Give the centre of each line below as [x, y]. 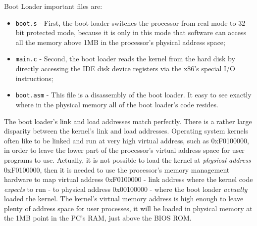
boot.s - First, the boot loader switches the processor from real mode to [126, 23]
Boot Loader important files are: [53, 6]
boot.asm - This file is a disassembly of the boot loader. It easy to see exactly [133, 95]
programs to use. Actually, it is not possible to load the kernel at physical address [128, 159]
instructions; [34, 78]
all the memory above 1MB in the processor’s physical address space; [120, 42]
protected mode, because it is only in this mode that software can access [136, 32]
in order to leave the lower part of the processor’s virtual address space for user [124, 150]
